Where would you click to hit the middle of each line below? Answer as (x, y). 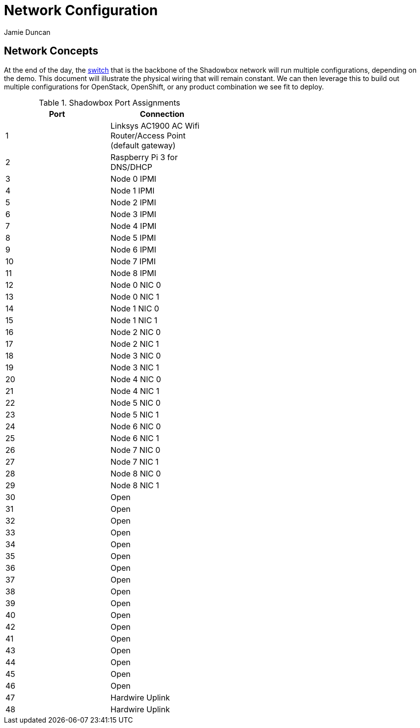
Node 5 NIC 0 (136, 403)
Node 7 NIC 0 (136, 450)
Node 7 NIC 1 (135, 462)
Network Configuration (81, 10)
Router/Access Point (148, 135)
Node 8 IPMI (133, 273)
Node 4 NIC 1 (135, 391)
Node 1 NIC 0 (135, 308)
